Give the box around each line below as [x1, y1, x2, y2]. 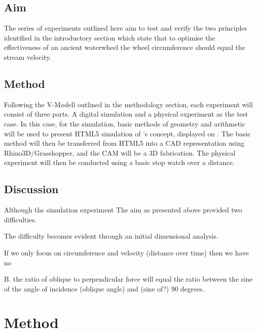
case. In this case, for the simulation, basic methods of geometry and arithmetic [4, 118, 246, 128]
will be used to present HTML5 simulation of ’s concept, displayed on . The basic [4, 128, 251, 138]
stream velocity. [4, 51, 51, 62]
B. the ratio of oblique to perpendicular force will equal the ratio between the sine [4, 274, 253, 284]
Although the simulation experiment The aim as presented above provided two [4, 205, 242, 215]
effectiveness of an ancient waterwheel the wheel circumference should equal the [4, 42, 245, 52]
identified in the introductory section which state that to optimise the [4, 32, 215, 42]
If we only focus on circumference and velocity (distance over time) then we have [4, 247, 249, 257]
